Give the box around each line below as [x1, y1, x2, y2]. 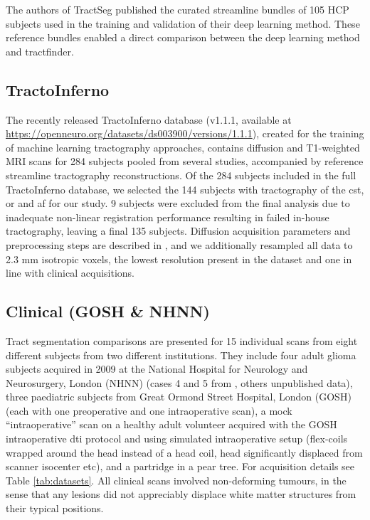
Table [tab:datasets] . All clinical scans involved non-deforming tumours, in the [6, 472, 347, 487]
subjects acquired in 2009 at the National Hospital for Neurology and [6, 361, 308, 376]
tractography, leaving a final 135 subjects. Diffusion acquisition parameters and [6, 223, 351, 238]
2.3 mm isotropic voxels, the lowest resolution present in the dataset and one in [6, 251, 352, 266]
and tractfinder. [6, 43, 74, 58]
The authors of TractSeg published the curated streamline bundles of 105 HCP [6, 2, 349, 16]
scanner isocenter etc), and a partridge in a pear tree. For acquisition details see [6, 459, 355, 474]
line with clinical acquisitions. [6, 265, 135, 280]
